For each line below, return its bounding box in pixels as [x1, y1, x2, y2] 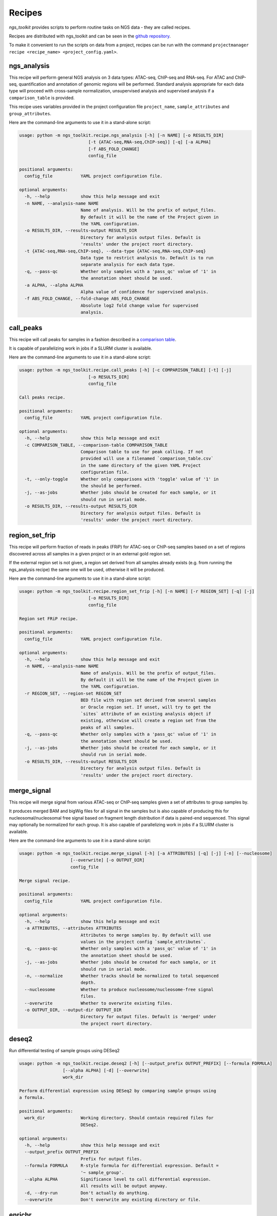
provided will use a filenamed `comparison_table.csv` [80, 456, 214, 462]
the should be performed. [80, 483, 143, 489]
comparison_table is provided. [9, 95, 75, 101]
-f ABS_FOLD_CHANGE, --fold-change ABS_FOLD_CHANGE [24, 296, 150, 302]
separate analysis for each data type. [80, 262, 176, 268]
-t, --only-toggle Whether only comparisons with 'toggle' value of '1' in [24, 476, 219, 482]
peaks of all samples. [80, 725, 134, 730]
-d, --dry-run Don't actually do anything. [24, 1190, 150, 1196]
